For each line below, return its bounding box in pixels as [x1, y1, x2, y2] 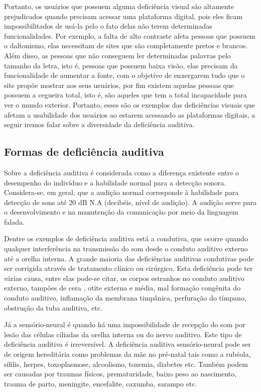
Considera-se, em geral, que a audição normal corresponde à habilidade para [4, 187, 239, 198]
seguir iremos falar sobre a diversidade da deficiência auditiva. [4, 119, 195, 130]
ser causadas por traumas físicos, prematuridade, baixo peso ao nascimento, [4, 368, 237, 379]
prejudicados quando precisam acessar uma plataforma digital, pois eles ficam [4, 11, 243, 21]
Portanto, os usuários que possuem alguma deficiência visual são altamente [4, 1, 234, 11]
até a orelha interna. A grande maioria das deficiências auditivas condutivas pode [4, 253, 254, 263]
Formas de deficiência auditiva [4, 144, 164, 159]
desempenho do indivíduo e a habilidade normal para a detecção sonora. [4, 177, 226, 187]
